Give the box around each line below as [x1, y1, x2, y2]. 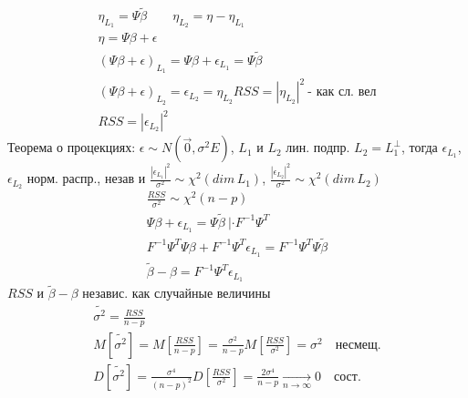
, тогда [400, 138, 438, 157]
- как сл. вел [307, 86, 377, 99]
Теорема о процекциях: [7, 138, 136, 157]
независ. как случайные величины [82, 283, 271, 302]
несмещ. [335, 338, 381, 352]
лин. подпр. [286, 138, 350, 157]
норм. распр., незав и [26, 168, 146, 188]
